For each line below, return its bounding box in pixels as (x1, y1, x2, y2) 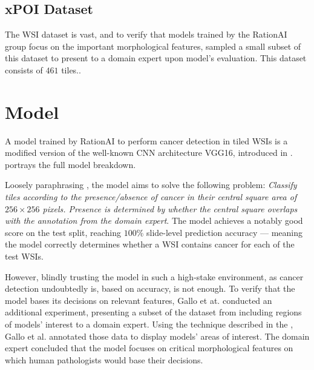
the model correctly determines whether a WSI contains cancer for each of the (5, 238, 295, 251)
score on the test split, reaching (5, 226, 122, 238)
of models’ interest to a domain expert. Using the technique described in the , (5, 318, 293, 331)
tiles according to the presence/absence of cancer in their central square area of (5, 190, 297, 203)
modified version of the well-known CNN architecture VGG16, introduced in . (5, 146, 293, 159)
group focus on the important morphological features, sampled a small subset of (5, 39, 301, 52)
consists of (5, 63, 43, 76)
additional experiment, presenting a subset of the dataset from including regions (5, 306, 302, 318)
